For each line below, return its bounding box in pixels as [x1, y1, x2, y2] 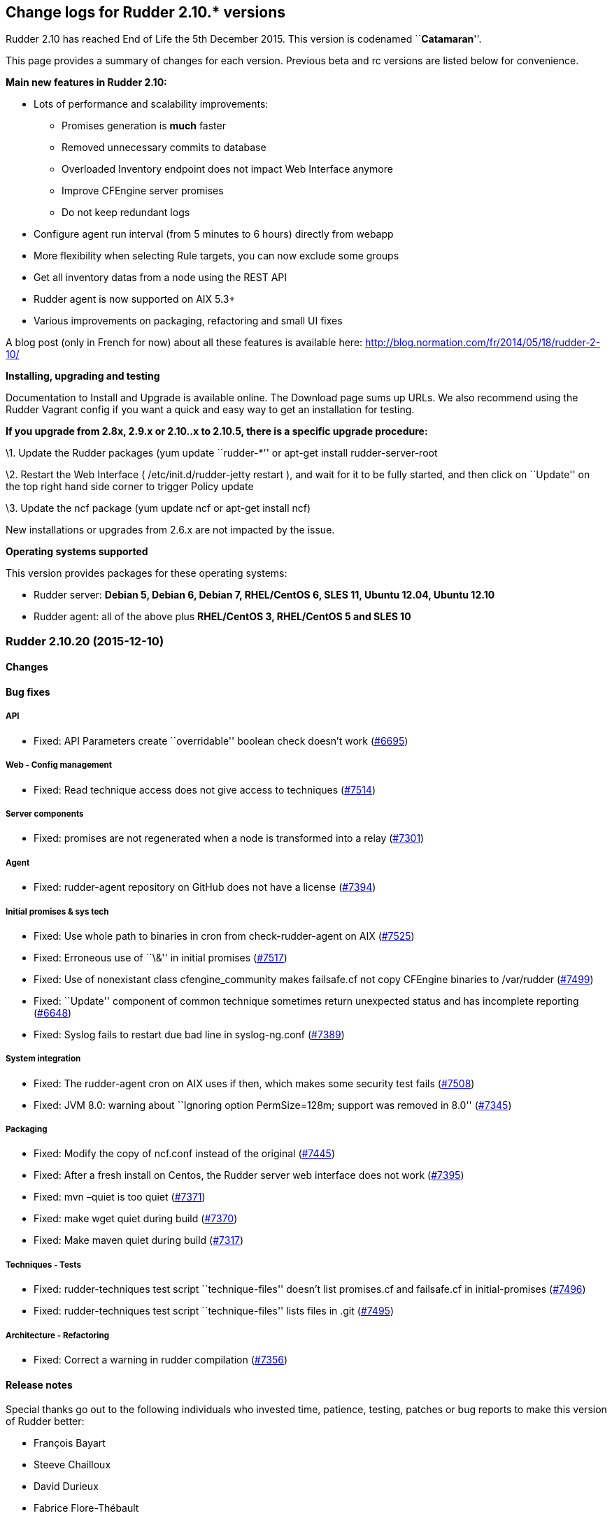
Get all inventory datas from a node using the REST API [34, 271, 287, 284]
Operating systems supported [6, 545, 148, 558]
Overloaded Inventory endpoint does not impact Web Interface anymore [62, 163, 393, 176]
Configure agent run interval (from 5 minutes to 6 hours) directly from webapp [34, 228, 394, 241]
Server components [6, 808, 84, 819]
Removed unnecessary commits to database [62, 141, 266, 154]
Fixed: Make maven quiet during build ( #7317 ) [34, 1234, 244, 1247]
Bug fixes [6, 686, 50, 699]
